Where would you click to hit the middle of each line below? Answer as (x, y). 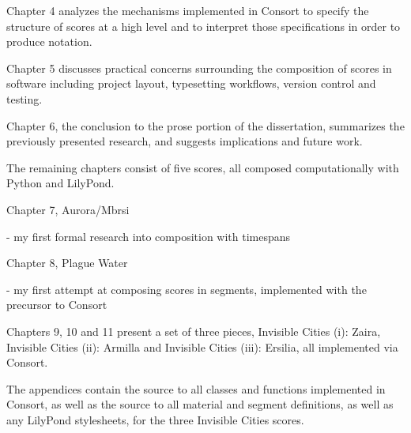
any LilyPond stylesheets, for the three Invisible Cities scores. (155, 419)
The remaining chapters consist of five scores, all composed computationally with (203, 167)
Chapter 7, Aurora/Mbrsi (68, 209)
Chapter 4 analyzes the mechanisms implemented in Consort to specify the (188, 10)
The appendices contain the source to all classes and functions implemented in (196, 388)
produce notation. (49, 41)
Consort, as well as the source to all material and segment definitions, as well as (200, 404)
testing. (25, 98)
